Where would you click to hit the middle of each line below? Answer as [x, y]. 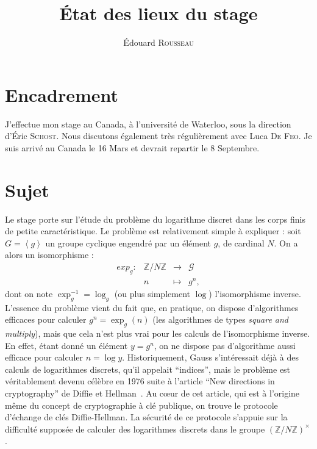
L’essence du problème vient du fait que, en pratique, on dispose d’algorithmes [152, 307]
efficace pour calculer [44, 357]
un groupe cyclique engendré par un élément [128, 242]
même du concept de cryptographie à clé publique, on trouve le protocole [141, 405]
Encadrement [62, 94]
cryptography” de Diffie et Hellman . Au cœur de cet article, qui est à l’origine [152, 393]
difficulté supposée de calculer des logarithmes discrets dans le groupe [135, 429]
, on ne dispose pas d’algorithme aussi [225, 345]
